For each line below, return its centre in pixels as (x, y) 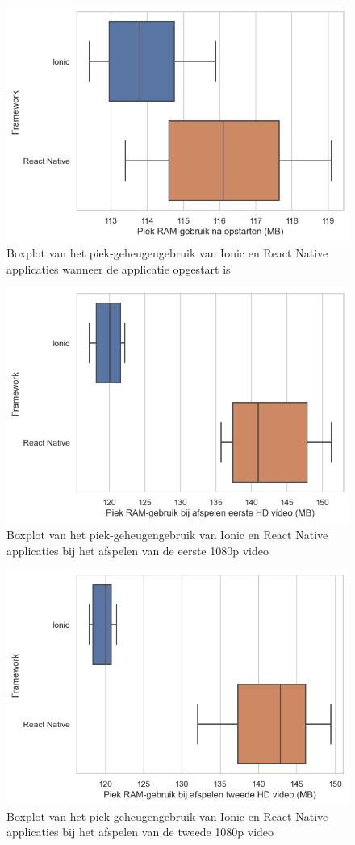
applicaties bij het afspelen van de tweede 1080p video (140, 832)
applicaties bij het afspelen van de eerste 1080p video (138, 550)
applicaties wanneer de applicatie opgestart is (119, 268)
